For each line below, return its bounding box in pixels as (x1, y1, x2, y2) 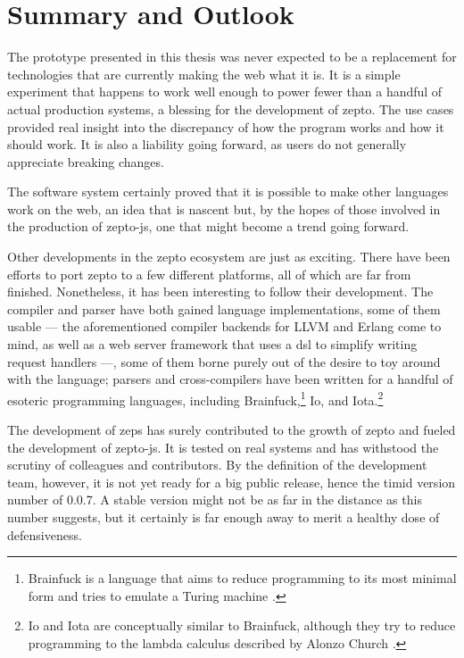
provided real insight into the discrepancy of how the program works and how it (7, 117, 444, 136)
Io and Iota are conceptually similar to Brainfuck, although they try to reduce (28, 616, 456, 635)
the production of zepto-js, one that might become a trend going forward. (7, 217, 410, 236)
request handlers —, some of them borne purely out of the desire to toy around (7, 352, 441, 371)
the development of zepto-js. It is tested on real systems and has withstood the (7, 437, 439, 456)
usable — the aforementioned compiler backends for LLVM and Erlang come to (7, 317, 442, 336)
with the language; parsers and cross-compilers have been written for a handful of (7, 370, 453, 388)
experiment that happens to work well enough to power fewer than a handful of (7, 82, 443, 101)
